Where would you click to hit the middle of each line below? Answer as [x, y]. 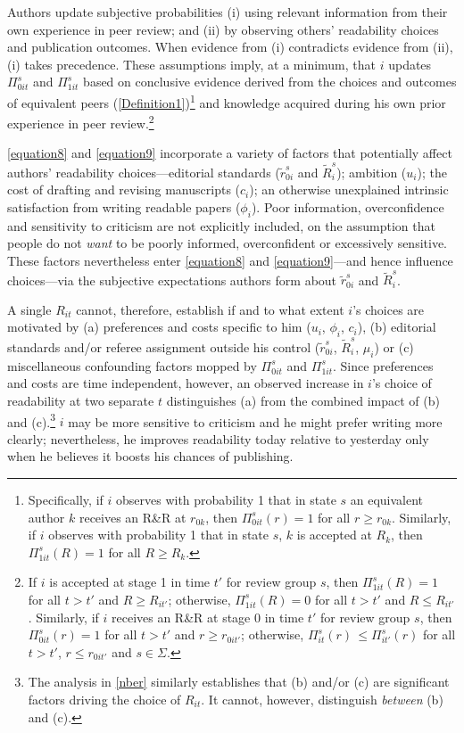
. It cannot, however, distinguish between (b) [322, 699]
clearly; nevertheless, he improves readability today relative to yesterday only [218, 438]
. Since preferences [383, 365]
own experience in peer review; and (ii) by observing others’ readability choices [223, 29]
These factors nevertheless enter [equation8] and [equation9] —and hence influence [230, 260]
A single [29, 309]
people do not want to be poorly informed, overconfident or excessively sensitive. [227, 243]
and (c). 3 [32, 420]
